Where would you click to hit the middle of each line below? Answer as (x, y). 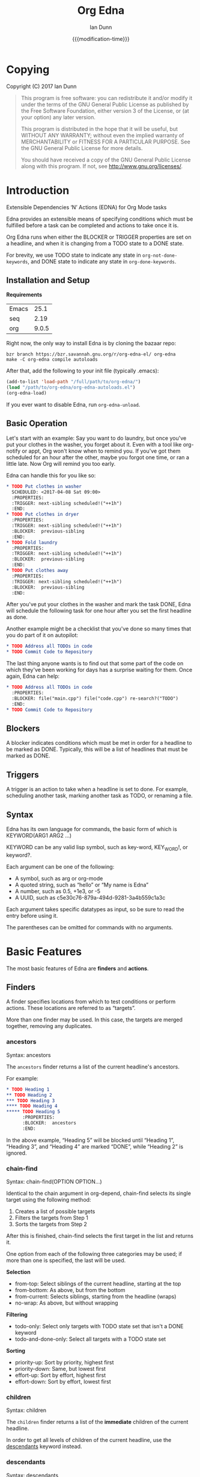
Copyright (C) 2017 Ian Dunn (41, 86)
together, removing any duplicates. (49, 1026)
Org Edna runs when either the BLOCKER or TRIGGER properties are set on (99, 237)
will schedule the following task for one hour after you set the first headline (99, 611)
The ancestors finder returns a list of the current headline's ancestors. (93, 1067)
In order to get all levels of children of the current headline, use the (89, 1440)
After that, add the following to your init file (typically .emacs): (83, 371)
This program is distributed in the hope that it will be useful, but (99, 129)
